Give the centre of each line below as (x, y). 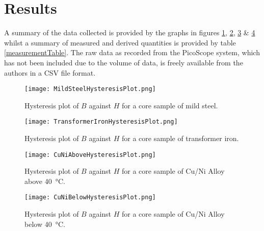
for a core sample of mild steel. (170, 105)
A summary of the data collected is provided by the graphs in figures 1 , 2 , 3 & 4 (130, 32)
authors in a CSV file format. (50, 72)
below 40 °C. (45, 224)
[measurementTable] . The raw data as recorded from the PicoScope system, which (132, 52)
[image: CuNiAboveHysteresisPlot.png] (90, 155)
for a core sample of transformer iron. (180, 138)
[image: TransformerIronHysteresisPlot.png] (101, 122)
